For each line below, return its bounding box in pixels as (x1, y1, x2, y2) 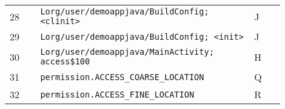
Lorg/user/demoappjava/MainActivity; (40, 47, 214, 57)
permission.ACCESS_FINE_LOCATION (40, 89, 195, 99)
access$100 (40, 57, 90, 66)
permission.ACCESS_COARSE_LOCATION (40, 72, 204, 82)
